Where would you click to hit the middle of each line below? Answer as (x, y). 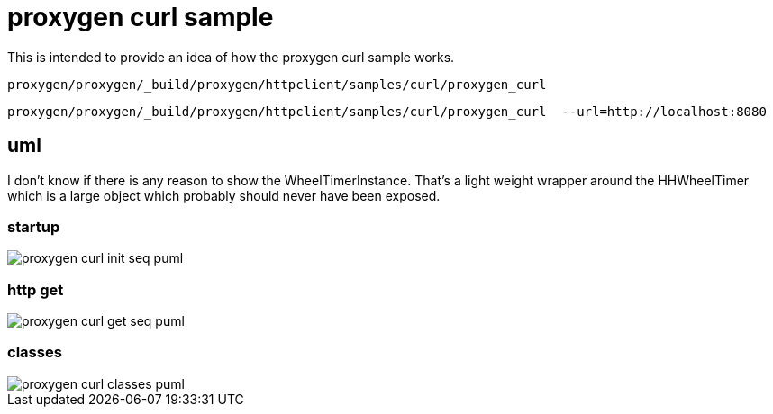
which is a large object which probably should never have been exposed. (224, 195)
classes (35, 352)
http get (36, 289)
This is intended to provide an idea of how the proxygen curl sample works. (231, 57)
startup (34, 226)
